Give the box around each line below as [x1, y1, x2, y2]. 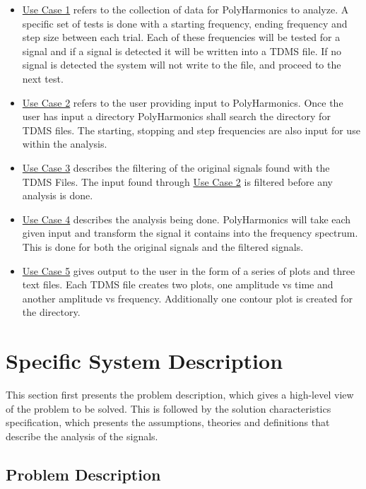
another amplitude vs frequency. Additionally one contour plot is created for [22, 290, 353, 305]
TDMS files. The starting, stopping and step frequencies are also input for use [22, 122, 360, 137]
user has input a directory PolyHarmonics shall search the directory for [22, 109, 331, 124]
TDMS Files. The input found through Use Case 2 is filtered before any [22, 174, 333, 189]
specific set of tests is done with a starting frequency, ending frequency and [22, 16, 348, 30]
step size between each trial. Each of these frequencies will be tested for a [22, 30, 341, 45]
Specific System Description [6, 346, 283, 375]
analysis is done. [22, 188, 93, 203]
